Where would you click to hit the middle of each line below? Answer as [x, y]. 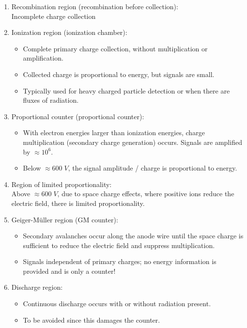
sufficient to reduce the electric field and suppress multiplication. [119, 245]
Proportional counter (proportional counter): [78, 116]
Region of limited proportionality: [62, 184]
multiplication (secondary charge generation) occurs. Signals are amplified [132, 142]
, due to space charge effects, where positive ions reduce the [146, 194]
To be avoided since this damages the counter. [92, 320]
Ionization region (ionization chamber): [69, 32]
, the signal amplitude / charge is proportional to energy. [153, 168]
